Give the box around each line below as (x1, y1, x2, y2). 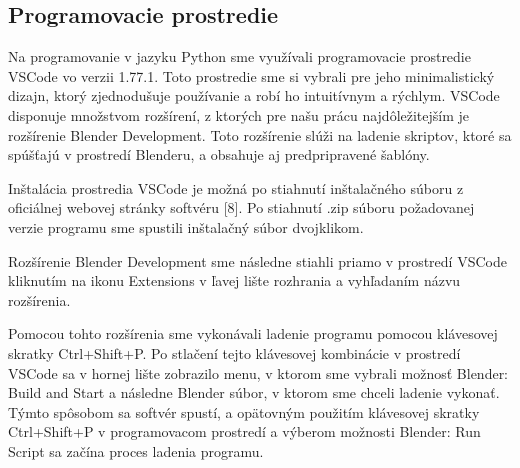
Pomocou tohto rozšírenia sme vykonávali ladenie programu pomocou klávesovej (8, 323, 498, 344)
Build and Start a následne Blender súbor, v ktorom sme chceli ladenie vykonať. (8, 382, 500, 403)
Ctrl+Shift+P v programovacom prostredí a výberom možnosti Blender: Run (8, 421, 481, 442)
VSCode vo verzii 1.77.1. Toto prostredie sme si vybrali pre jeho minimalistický (8, 65, 495, 86)
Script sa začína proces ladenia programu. (8, 440, 264, 461)
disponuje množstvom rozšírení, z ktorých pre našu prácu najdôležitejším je (8, 104, 470, 125)
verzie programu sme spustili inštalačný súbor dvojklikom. (8, 216, 364, 237)
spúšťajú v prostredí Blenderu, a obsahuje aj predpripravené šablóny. (8, 144, 430, 165)
